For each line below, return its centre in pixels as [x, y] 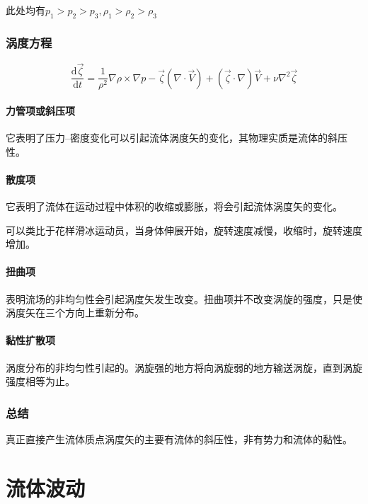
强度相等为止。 [40, 381]
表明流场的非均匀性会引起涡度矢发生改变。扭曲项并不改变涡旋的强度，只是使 [184, 298]
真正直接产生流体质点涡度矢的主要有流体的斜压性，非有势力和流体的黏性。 [179, 439]
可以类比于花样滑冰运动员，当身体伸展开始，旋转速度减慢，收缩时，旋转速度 [184, 230]
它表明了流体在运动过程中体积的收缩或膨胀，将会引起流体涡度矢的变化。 [174, 206]
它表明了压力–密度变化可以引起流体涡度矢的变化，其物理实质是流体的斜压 [177, 138]
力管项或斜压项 [40, 110]
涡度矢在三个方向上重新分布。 [75, 313]
